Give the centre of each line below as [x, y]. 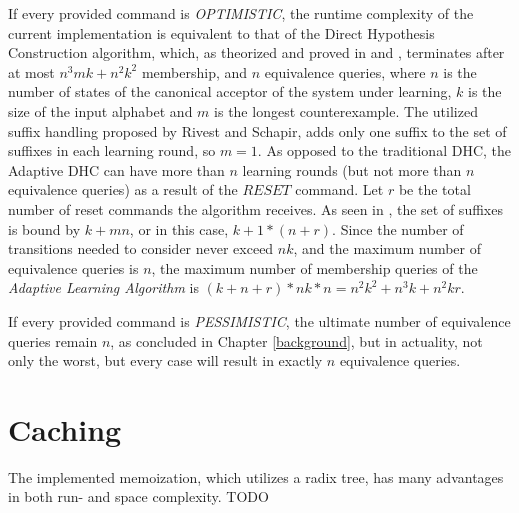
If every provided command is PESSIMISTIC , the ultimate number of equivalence [259, 320]
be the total [434, 189]
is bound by [44, 228]
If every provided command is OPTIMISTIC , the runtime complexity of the [241, 13]
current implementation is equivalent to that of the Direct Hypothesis [221, 32]
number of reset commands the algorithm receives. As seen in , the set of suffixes [255, 208]
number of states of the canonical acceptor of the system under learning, [230, 91]
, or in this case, [179, 228]
